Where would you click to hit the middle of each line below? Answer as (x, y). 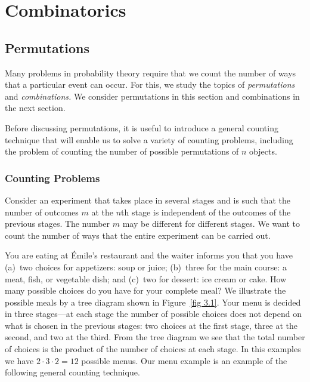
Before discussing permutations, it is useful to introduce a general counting (142, 127)
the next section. (35, 108)
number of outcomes (42, 212)
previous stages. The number (58, 224)
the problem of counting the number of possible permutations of (122, 151)
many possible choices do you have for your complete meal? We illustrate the (145, 290)
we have (19, 360)
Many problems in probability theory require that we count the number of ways (151, 73)
